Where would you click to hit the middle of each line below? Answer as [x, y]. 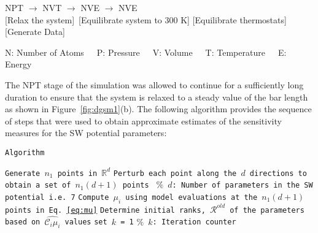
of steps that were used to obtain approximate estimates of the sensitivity [143, 120]
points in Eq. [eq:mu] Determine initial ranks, [105, 210]
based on [23, 222]
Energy [18, 64]
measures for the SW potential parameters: [86, 133]
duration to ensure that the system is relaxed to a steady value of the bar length [157, 97]
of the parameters [267, 210]
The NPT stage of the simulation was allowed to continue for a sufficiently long [154, 84]
